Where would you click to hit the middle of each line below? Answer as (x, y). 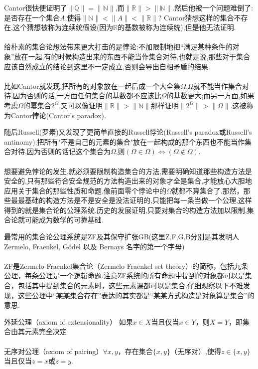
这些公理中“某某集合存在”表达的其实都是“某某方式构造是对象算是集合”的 (136, 295)
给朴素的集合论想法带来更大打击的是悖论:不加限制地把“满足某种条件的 (118, 47)
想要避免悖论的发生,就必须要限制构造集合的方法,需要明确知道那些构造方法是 (128, 171)
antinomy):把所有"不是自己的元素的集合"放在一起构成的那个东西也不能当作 (124, 141)
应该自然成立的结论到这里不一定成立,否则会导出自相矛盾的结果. (107, 66)
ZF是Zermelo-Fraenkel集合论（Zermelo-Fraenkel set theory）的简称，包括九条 (126, 266)
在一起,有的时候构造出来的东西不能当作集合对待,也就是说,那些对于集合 (136, 56)
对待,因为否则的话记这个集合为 (61, 151)
